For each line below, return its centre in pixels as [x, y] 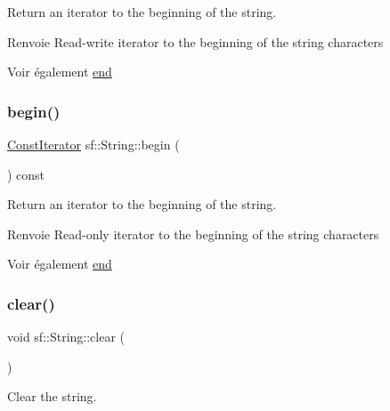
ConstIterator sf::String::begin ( [93, 144]
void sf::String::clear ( [66, 337]
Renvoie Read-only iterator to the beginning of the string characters [193, 234]
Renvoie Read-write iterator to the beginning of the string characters [195, 41]
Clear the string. [52, 396]
